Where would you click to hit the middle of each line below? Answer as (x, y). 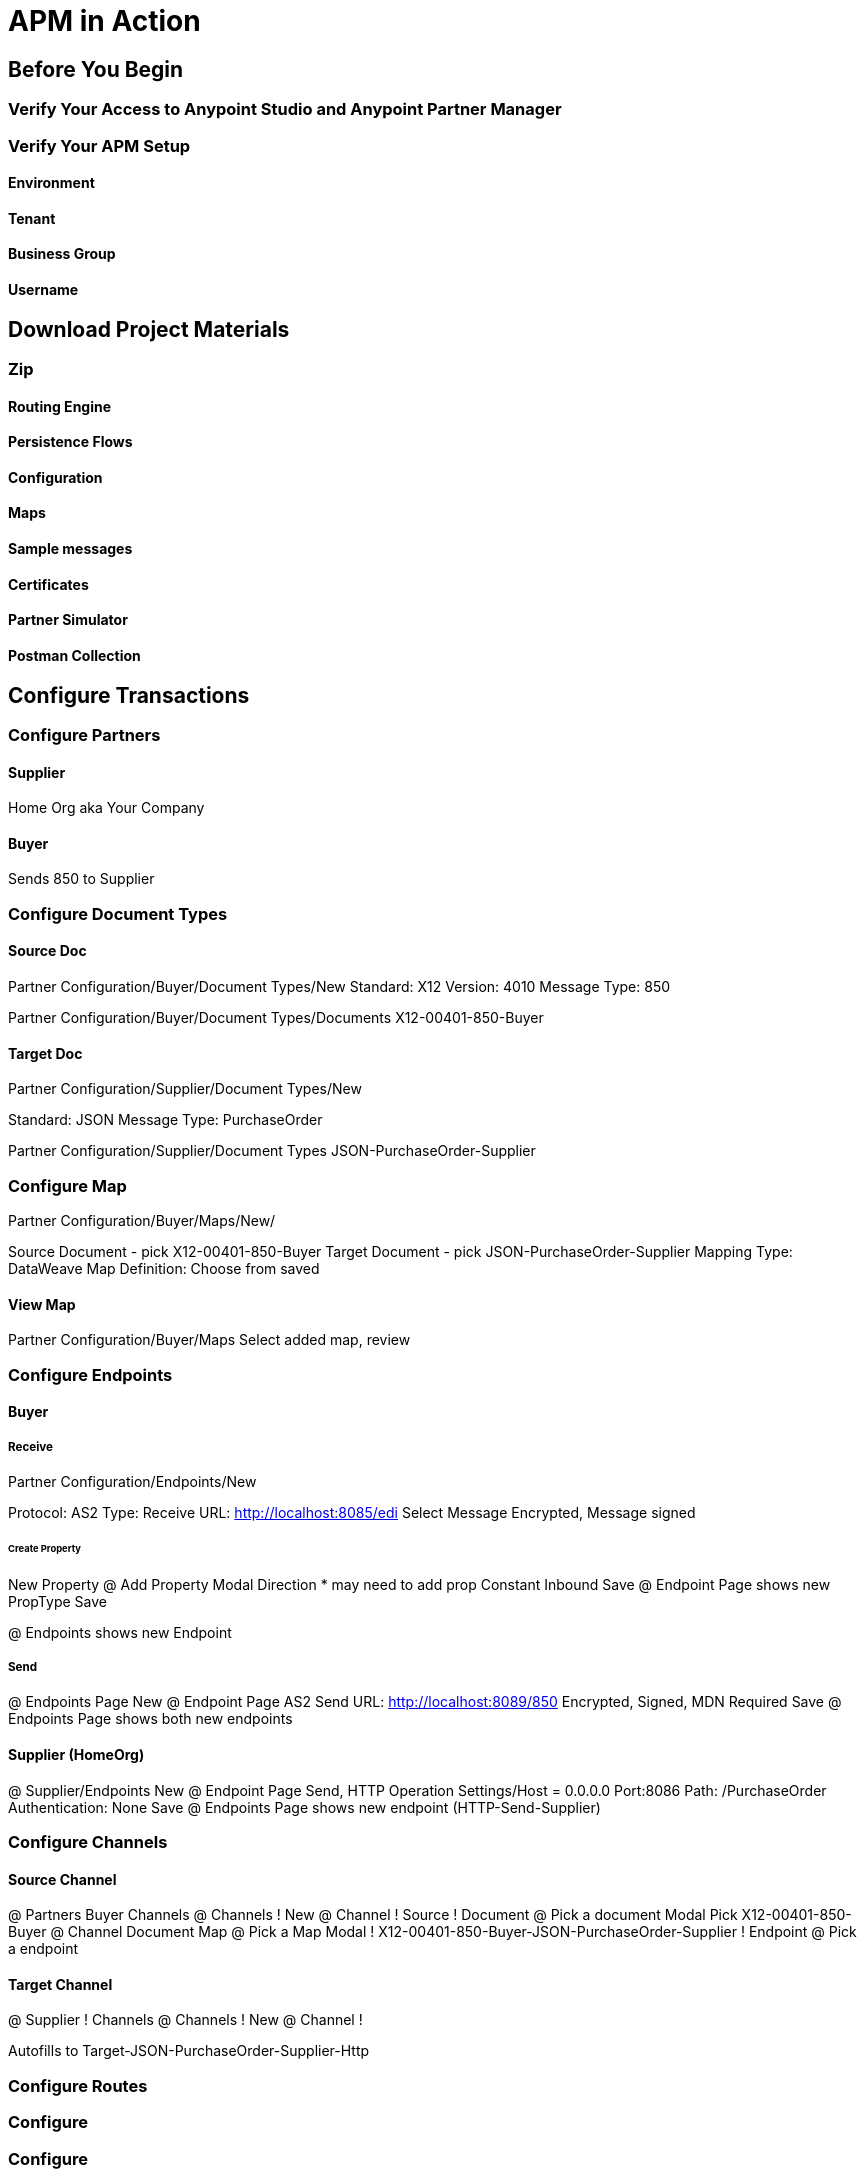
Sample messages (70, 549)
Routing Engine (60, 406)
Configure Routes (78, 2085)
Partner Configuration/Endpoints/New (132, 1481)
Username (43, 289)
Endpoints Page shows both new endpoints (150, 1719)
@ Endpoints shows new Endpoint (120, 1632)
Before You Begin (96, 69)
